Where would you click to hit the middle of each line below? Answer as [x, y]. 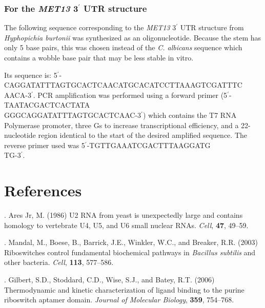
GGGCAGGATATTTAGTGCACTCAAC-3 [73, 115]
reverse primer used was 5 [45, 145]
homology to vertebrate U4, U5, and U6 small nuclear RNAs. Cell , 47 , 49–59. [126, 225]
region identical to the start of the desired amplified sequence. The [142, 135]
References [43, 190]
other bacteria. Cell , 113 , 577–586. [59, 262]
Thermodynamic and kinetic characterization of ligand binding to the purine [124, 289]
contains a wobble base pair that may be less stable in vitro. [99, 57]
